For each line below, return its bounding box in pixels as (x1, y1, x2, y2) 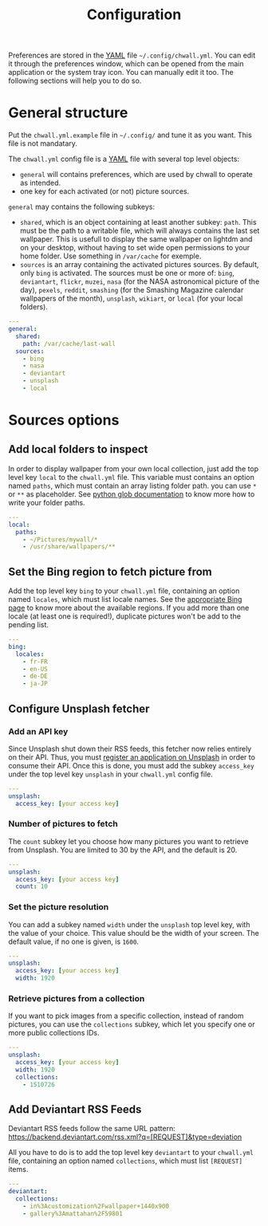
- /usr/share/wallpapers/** (22, 543, 116, 551)
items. (8, 1165, 29, 1174)
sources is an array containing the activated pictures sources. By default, (19, 260, 259, 269)
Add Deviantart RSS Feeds (8, 1102, 142, 1117)
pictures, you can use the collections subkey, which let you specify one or (8, 1020, 255, 1029)
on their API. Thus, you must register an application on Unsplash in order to (8, 752, 255, 762)
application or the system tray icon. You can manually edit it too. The (8, 68, 234, 77)
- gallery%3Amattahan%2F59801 (22, 1209, 124, 1217)
